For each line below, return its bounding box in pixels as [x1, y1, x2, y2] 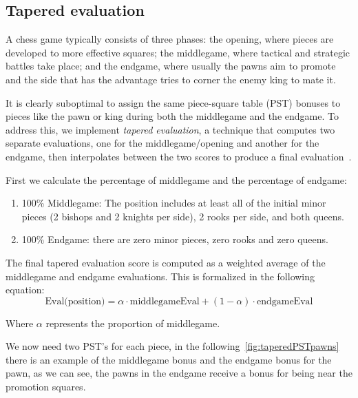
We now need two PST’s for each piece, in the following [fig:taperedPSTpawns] [6, 339, 339, 353]
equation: [6, 282, 45, 297]
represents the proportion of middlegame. [45, 315, 220, 330]
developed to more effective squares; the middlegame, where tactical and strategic [6, 45, 350, 59]
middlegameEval [129, 296, 200, 306]
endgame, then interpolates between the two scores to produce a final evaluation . [6, 149, 352, 163]
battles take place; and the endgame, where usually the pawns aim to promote [6, 59, 336, 73]
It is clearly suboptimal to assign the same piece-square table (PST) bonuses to [6, 95, 341, 109]
